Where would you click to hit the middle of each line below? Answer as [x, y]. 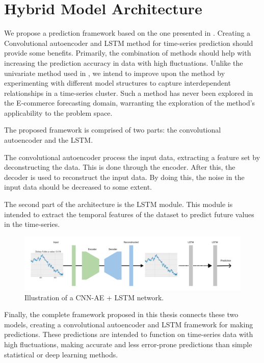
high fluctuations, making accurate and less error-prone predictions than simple [128, 344]
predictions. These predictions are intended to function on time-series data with [129, 334]
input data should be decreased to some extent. [78, 187]
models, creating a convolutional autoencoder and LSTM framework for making [129, 324]
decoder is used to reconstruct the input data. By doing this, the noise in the [124, 177]
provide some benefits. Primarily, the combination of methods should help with [128, 53]
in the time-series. [32, 224]
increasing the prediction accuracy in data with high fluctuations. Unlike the [124, 62]
